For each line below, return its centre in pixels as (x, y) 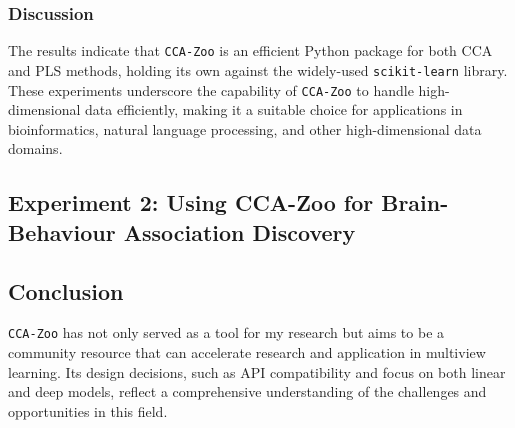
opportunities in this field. (88, 410)
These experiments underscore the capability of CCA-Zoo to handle (211, 89)
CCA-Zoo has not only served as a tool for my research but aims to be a (226, 332)
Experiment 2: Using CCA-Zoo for (191, 202)
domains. (35, 148)
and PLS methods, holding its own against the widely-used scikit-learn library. (258, 69)
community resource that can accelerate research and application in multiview (247, 352)
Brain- (415, 202)
